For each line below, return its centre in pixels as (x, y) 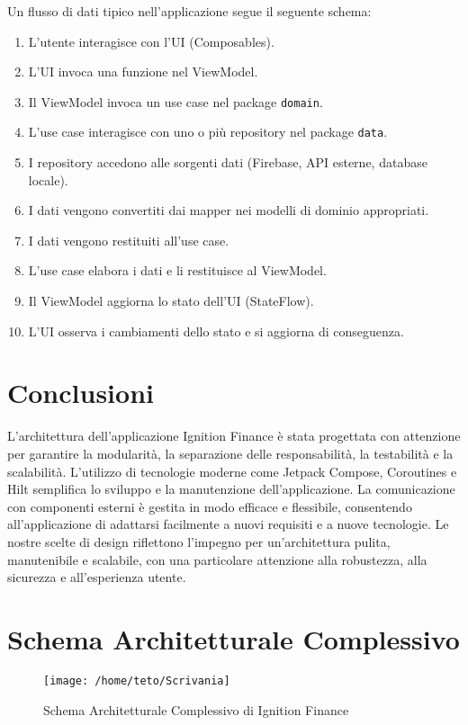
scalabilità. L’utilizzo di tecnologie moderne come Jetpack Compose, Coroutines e (232, 471)
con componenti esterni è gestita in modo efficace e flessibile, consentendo (210, 506)
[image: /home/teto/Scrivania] (137, 680)
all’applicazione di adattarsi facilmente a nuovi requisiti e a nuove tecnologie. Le (228, 524)
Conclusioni (81, 393)
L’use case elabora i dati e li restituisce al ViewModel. (177, 270)
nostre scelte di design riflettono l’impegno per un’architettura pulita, (199, 541)
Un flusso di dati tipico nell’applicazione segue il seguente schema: (189, 11)
